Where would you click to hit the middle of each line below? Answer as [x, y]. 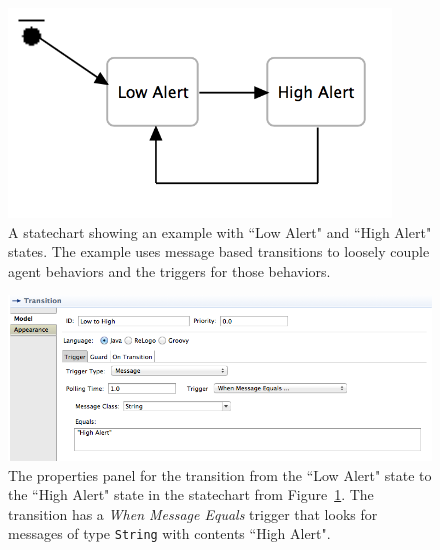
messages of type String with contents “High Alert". [169, 533]
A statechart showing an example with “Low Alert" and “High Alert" [220, 231]
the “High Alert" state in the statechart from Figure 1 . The [191, 494]
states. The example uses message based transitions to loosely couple [219, 251]
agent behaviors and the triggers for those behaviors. [169, 270]
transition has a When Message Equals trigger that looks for [193, 513]
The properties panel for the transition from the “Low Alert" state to [220, 474]
